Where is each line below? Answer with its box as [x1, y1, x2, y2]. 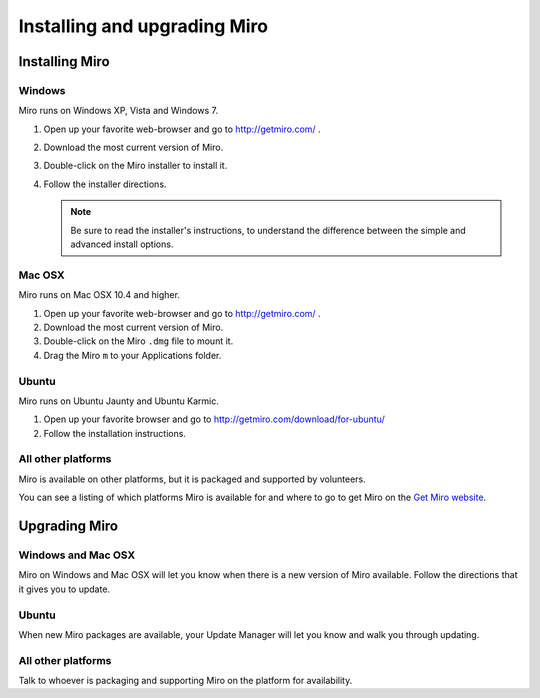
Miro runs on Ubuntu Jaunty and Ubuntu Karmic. [18, 395, 219, 407]
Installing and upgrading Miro [18, 15, 269, 37]
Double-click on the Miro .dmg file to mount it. [43, 335, 234, 347]
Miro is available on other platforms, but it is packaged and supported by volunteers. [18, 473, 367, 485]
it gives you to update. [18, 583, 110, 595]
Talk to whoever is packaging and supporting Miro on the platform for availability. [18, 675, 353, 687]
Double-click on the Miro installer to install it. [43, 160, 228, 172]
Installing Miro [18, 53, 110, 70]
